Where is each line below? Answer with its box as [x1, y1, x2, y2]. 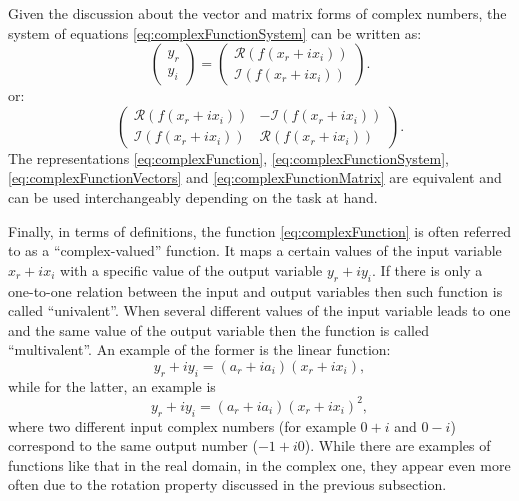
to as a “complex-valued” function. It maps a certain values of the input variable [8, 240, 502, 261]
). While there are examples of [304, 435, 491, 456]
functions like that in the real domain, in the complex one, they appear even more [8, 454, 511, 475]
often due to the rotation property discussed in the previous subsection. [8, 474, 447, 495]
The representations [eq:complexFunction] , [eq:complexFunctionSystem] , [8, 147, 450, 168]
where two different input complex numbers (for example [8, 415, 356, 436]
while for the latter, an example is [8, 375, 216, 396]
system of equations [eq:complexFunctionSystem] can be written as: [8, 22, 422, 43]
